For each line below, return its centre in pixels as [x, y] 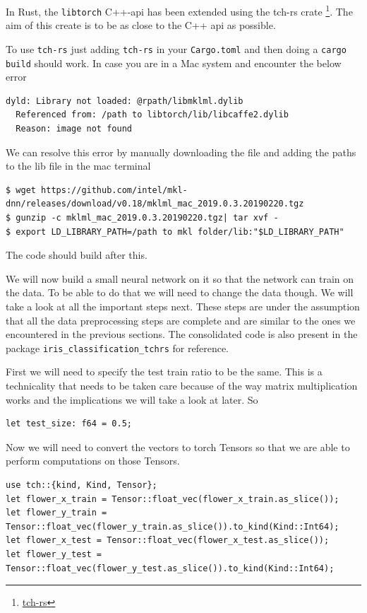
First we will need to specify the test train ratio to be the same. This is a [164, 372]
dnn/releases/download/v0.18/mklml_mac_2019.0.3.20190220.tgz [155, 204]
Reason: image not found [74, 129]
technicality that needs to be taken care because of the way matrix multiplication [182, 385]
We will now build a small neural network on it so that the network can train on [180, 278]
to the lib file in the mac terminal [78, 166]
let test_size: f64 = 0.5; [69, 424]
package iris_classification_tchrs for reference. [117, 348]
